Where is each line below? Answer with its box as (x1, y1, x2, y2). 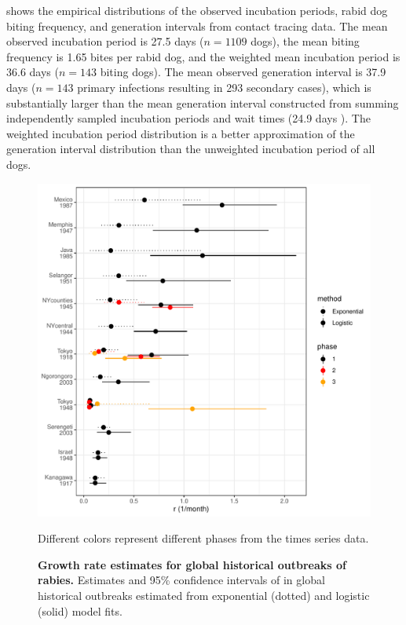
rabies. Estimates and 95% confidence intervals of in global (38, 572, 325, 588)
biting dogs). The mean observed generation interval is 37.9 (100, 64, 386, 80)
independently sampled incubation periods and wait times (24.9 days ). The (6, 110, 371, 126)
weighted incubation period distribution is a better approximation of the (6, 125, 355, 141)
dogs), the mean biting (251, 33, 360, 49)
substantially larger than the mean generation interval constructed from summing (6, 94, 399, 111)
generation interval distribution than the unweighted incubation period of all (6, 141, 375, 157)
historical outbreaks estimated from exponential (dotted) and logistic (38, 587, 370, 603)
